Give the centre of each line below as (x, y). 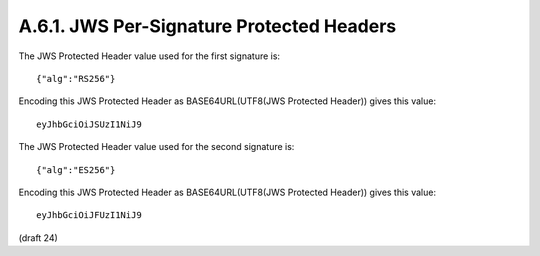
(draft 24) (38, 237)
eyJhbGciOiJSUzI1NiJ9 (89, 124)
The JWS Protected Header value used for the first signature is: (149, 56)
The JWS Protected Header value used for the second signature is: (156, 147)
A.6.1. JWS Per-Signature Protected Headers (207, 26)
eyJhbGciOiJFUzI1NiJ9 (89, 215)
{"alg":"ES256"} (76, 169)
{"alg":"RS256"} (76, 78)
